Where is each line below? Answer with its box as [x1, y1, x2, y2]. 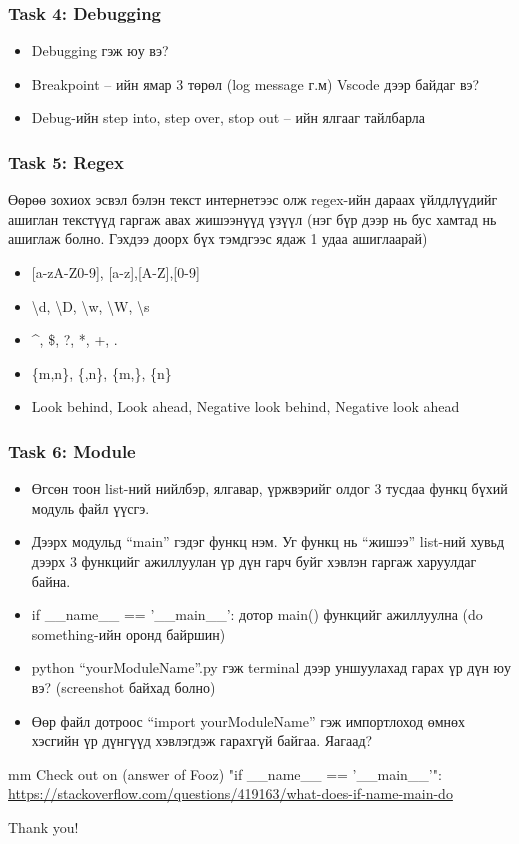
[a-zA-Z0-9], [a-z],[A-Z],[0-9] [31, 262, 200, 282]
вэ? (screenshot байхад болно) [31, 676, 216, 697]
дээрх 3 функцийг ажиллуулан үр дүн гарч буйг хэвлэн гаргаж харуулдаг [31, 550, 477, 571]
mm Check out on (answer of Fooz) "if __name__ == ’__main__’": [8, 763, 442, 784]
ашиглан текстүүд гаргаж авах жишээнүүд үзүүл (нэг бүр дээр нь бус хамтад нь [8, 208, 497, 229]
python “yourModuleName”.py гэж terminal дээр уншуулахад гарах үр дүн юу [31, 657, 512, 678]
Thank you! [8, 816, 79, 837]
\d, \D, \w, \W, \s [31, 295, 150, 316]
